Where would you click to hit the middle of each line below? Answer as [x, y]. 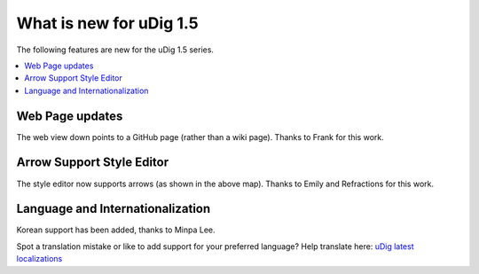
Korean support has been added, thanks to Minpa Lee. [116, 230]
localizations [39, 259]
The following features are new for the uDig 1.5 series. [115, 50]
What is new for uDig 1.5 [107, 23]
